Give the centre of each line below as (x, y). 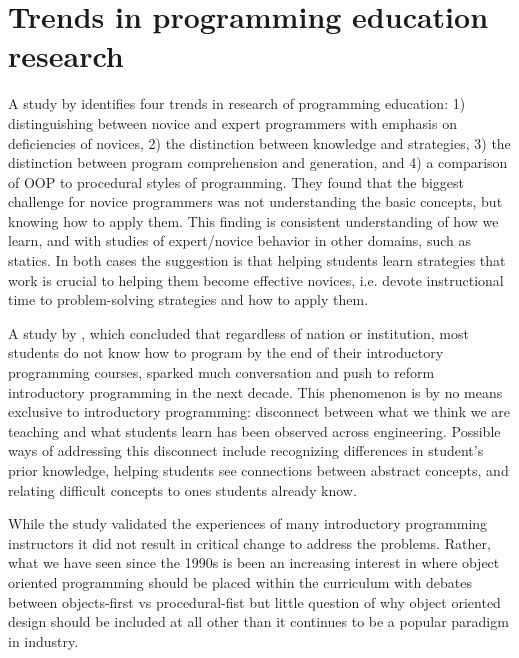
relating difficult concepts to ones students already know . (182, 489)
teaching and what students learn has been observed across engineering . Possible (254, 430)
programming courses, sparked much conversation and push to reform (221, 372)
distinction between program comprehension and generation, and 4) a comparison (258, 162)
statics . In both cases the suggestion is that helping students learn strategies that (257, 260)
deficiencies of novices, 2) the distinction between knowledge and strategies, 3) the (259, 142)
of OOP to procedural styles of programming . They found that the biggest (236, 181)
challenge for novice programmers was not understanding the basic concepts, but (255, 201)
